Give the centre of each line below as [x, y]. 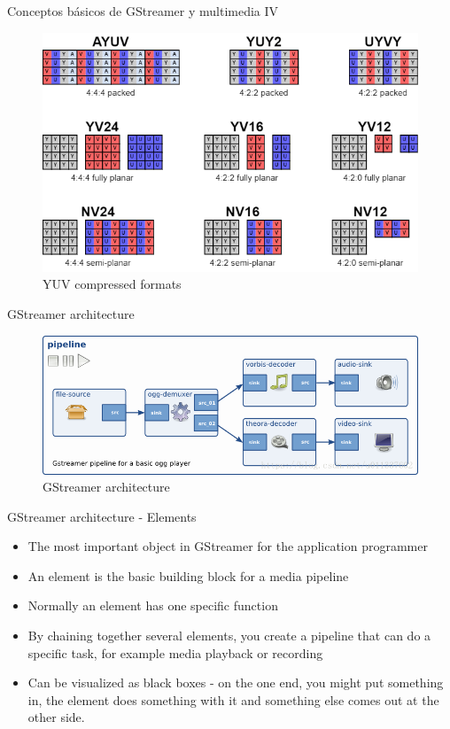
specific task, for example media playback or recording [175, 652]
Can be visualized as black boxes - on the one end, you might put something [236, 682]
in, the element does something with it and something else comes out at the [233, 699]
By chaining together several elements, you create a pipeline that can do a [229, 636]
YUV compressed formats [112, 284]
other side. [56, 717]
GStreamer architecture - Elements [102, 516]
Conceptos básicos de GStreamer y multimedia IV [143, 11]
